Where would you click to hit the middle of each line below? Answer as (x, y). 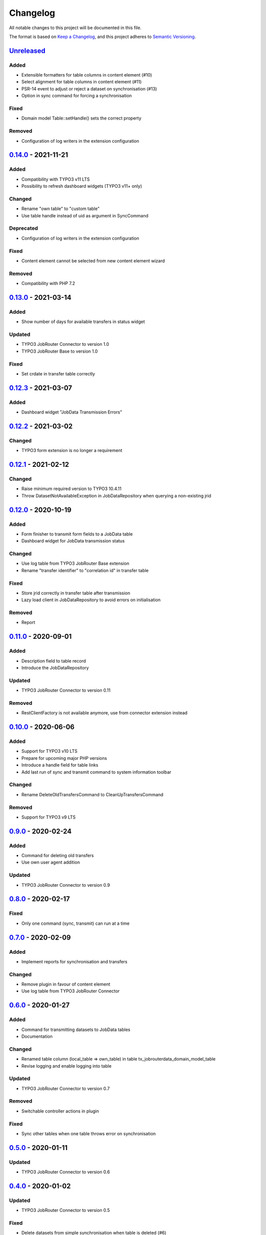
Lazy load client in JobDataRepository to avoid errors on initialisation (91, 600)
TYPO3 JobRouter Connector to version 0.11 (66, 690)
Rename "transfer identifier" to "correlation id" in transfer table (85, 570)
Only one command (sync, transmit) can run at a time (76, 923)
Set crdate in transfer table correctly (58, 373)
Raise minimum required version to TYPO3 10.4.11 (71, 489)
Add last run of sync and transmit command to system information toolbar (97, 772)
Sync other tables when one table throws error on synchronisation (89, 1133)
